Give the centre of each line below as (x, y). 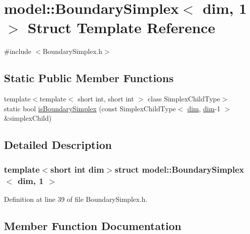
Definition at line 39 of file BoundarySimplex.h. (76, 199)
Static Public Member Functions (89, 78)
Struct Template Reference (122, 27)
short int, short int (106, 99)
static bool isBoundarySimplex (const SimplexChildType (90, 108)
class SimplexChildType (184, 99)
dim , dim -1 (204, 108)
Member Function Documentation (93, 225)
